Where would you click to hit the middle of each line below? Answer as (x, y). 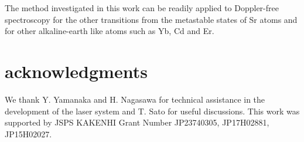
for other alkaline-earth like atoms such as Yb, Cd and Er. (110, 31)
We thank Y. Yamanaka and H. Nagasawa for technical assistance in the (135, 99)
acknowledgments (76, 71)
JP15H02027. (28, 133)
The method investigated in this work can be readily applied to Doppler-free (142, 8)
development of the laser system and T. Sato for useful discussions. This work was (152, 111)
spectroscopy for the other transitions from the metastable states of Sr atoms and (151, 19)
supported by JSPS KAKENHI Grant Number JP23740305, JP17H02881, (137, 122)
